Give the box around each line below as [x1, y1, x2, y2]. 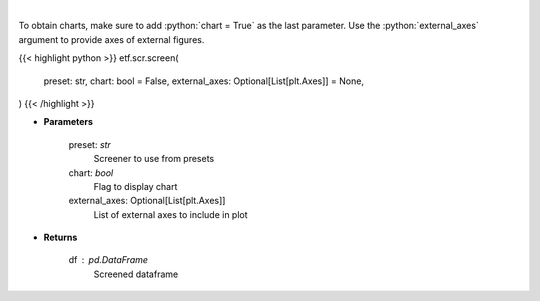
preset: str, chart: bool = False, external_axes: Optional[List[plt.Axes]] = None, [43, 75, 365, 87]
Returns [43, 231, 78, 244]
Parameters [43, 116, 94, 128]
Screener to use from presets [93, 153, 215, 165]
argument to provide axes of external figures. [18, 33, 205, 45]
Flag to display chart [93, 180, 178, 192]
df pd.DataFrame [68, 254, 149, 266]
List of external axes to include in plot [93, 208, 249, 220]
